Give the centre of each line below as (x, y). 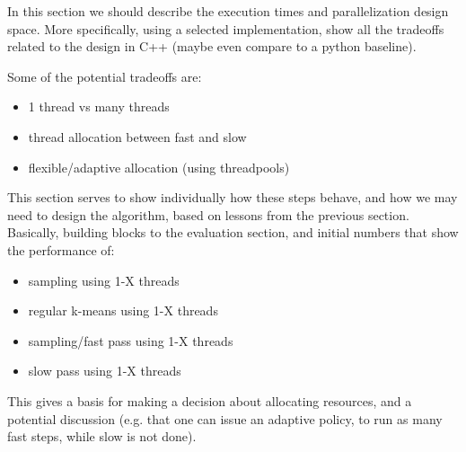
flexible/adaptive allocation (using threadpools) (159, 167)
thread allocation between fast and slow (137, 136)
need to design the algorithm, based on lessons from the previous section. (208, 214)
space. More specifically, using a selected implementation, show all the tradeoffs (226, 28)
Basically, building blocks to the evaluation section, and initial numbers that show (233, 232)
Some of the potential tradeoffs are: (105, 76)
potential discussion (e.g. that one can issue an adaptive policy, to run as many (225, 418)
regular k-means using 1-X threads (123, 310)
